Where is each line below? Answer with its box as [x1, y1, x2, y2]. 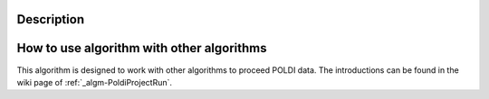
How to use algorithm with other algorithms [16, 40, 267, 56]
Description [16, 12, 85, 27]
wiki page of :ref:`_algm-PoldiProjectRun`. [16, 76, 172, 87]
